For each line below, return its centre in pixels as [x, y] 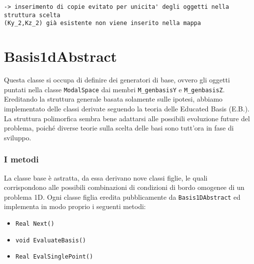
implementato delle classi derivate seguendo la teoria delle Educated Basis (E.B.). [127, 108]
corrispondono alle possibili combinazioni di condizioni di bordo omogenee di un [124, 187]
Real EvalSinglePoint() [54, 257]
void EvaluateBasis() [51, 240]
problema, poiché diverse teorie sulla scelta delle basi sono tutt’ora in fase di [119, 128]
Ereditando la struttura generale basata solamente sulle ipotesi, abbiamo [113, 99]
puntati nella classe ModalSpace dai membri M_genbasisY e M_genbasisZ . [114, 89]
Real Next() [35, 224]
